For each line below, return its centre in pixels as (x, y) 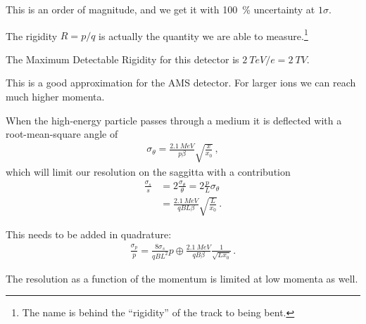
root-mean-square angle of (62, 134)
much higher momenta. (55, 97)
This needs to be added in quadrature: (89, 234)
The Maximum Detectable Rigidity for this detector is (122, 59)
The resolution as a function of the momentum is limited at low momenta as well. (182, 278)
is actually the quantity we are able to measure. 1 (203, 34)
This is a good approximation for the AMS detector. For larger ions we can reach (181, 83)
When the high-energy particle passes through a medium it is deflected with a (174, 120)
